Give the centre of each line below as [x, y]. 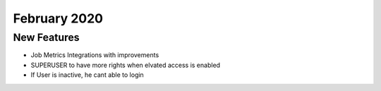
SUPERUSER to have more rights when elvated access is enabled [126, 65]
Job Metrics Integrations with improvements [95, 55]
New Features [47, 37]
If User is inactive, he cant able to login [87, 75]
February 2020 [58, 18]
